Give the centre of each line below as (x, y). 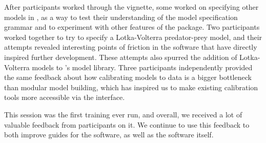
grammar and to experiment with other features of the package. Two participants (132, 27)
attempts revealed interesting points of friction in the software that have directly (131, 47)
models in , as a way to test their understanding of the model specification (121, 17)
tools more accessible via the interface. (65, 97)
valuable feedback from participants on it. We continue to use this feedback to (127, 124)
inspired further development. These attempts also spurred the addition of (121, 57)
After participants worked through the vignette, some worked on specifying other (131, 7)
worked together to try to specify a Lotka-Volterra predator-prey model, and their (133, 37)
